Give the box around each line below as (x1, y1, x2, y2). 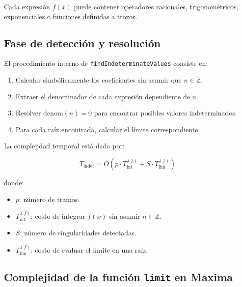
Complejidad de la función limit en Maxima (4, 269, 233, 284)
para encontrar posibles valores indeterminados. (94, 108, 237, 118)
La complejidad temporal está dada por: (4, 141, 125, 151)
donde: (4, 177, 24, 188)
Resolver (15, 108, 41, 118)
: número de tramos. (19, 194, 80, 204)
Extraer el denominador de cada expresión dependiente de (15, 91, 190, 101)
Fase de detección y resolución (4, 35, 161, 50)
